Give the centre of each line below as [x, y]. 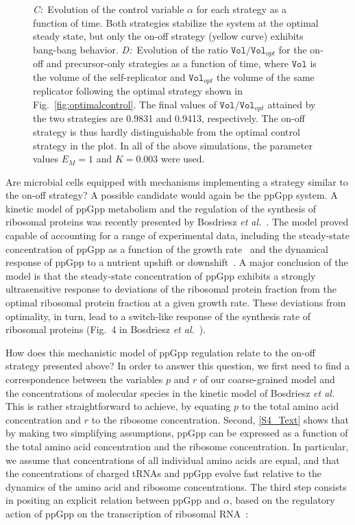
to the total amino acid [290, 406]
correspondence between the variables [84, 379]
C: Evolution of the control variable [109, 9]
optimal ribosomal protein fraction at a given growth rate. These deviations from [176, 303]
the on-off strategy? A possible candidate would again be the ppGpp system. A [172, 195]
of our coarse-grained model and [267, 379]
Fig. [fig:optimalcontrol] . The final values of [125, 104]
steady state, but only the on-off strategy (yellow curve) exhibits [168, 36]
